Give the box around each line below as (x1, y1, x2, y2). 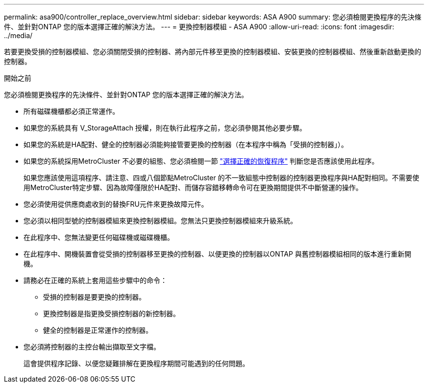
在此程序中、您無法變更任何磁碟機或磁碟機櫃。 (23, 233, 174, 241)
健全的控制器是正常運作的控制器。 (43, 326, 152, 334)
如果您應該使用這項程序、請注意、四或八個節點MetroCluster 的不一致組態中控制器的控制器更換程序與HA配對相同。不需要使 (23, 173, 419, 182)
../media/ (4, 31, 33, 40)
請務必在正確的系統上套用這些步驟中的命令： (23, 276, 167, 284)
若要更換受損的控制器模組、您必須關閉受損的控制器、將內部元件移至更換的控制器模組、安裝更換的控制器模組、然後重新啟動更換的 (4, 47, 421, 56)
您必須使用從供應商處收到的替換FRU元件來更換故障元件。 (23, 200, 208, 208)
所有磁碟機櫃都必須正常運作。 (23, 107, 119, 115)
